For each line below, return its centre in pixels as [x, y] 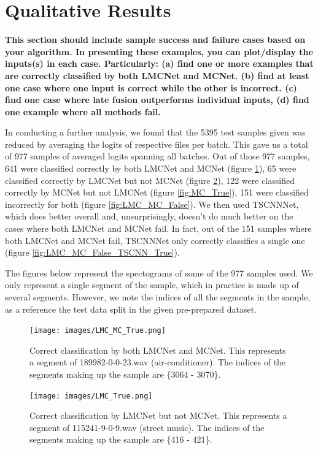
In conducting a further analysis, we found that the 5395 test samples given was [155, 132]
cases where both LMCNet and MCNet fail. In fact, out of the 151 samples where [158, 228]
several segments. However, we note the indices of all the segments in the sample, [158, 297]
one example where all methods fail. [83, 111]
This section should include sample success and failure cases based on [155, 40]
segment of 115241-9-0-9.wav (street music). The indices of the [147, 427]
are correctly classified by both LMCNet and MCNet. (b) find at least [157, 75]
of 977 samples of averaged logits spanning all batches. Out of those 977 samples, [157, 156]
